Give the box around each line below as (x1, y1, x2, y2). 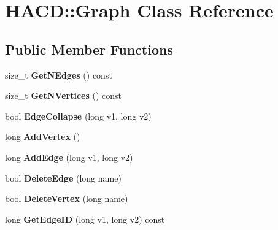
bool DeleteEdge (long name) (5, 171, 122, 184)
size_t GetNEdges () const (5, 68, 112, 81)
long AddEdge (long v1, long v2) (5, 150, 133, 163)
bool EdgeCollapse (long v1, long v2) (5, 109, 152, 122)
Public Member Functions (5, 39, 173, 58)
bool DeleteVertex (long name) (5, 192, 128, 205)
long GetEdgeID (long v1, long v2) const (5, 212, 165, 225)
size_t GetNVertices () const (5, 89, 122, 102)
